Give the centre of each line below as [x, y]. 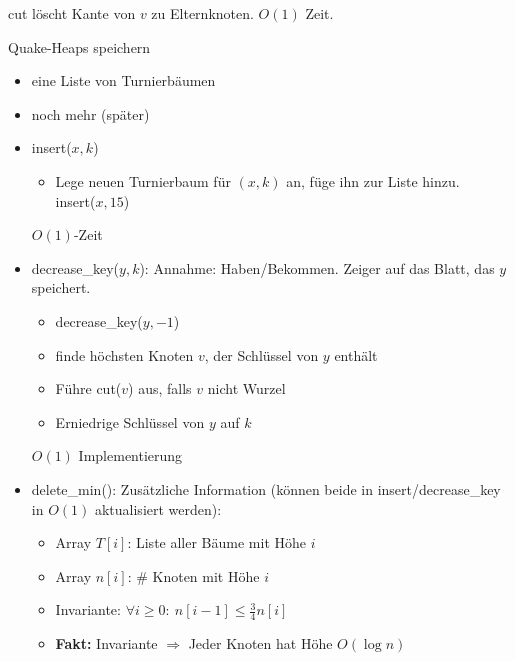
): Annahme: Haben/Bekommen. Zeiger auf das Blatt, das [317, 267]
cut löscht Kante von [72, 13]
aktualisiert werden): [158, 508]
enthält [356, 354]
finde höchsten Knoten [124, 354]
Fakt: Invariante [106, 643]
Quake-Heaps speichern [79, 46]
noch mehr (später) [90, 113]
